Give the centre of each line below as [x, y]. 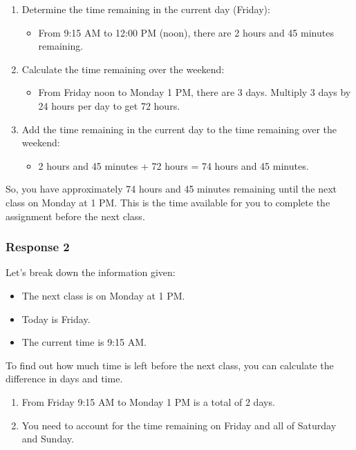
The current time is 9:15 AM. [84, 342]
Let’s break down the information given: [91, 272]
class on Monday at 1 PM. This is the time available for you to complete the [168, 202]
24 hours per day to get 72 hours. [109, 105]
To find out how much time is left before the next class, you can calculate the [170, 365]
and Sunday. [48, 439]
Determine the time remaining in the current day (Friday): [146, 9]
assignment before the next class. [75, 216]
